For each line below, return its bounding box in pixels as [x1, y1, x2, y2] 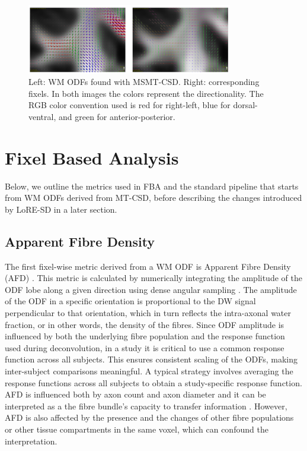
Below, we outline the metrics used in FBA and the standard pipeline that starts [5, 179, 299, 192]
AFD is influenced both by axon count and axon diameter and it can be [5, 388, 266, 400]
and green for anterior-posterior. [58, 110, 175, 122]
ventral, [28, 110, 56, 122]
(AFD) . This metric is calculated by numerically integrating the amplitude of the [5, 272, 302, 284]
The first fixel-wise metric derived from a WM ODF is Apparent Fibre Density [5, 260, 291, 272]
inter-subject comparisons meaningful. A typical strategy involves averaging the [5, 365, 293, 377]
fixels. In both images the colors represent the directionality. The [28, 87, 264, 99]
